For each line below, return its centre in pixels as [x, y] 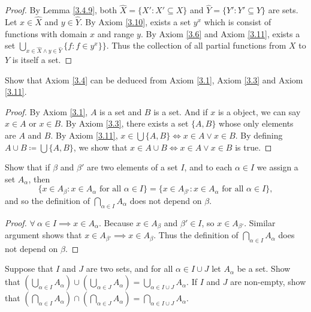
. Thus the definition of [196, 235]
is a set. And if [181, 111]
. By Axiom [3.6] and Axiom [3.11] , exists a [220, 33]
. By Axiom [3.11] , [84, 135]
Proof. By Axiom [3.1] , [46, 111]
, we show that [100, 147]
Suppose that [29, 268]
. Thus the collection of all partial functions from [196, 45]
